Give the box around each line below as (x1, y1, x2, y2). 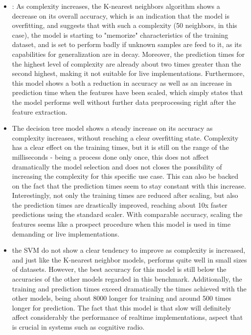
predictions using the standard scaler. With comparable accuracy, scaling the (12, 209, 243, 219)
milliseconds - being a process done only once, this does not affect (12, 151, 209, 162)
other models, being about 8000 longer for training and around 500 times (12, 293, 231, 303)
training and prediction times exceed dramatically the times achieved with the (12, 283, 247, 293)
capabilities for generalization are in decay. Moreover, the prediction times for (12, 48, 245, 59)
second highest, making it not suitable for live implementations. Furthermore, (12, 68, 245, 78)
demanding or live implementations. (12, 228, 119, 239)
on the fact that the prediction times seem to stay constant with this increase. (12, 180, 246, 191)
